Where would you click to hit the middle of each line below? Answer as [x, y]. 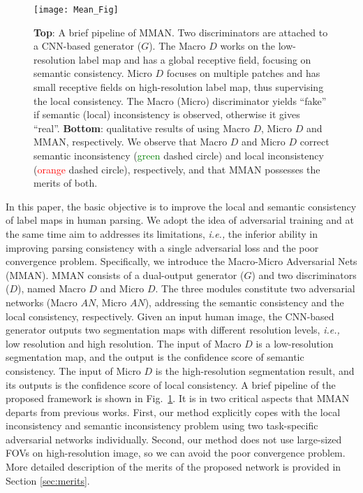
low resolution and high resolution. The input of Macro [124, 343]
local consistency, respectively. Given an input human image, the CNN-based [170, 316]
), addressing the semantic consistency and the [244, 302]
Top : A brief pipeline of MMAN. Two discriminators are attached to [181, 32]
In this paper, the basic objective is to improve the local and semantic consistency [181, 206]
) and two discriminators [304, 274]
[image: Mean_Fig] [76, 10]
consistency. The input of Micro [73, 370]
